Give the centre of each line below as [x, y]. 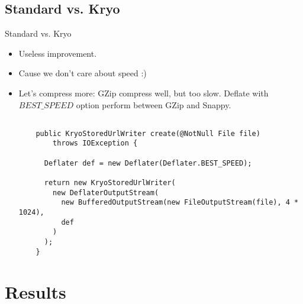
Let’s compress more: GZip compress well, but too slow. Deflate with [144, 93]
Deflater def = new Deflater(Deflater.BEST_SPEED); [148, 163]
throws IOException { [95, 143]
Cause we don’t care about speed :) [83, 73]
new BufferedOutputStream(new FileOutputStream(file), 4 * [180, 203]
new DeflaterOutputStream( [106, 193]
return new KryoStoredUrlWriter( [110, 183]
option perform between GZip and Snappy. [154, 104]
